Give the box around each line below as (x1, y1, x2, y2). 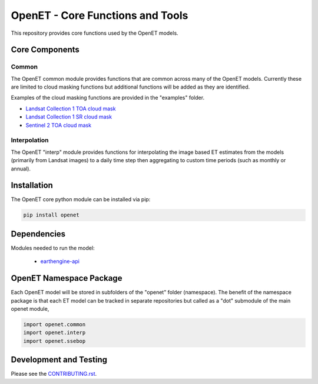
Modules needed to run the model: (11, 244, 95, 251)
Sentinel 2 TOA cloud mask (25, 122, 91, 129)
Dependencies (11, 229, 66, 239)
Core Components (11, 45, 79, 55)
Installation (11, 180, 53, 191)
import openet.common (23, 321, 86, 328)
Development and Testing (11, 355, 108, 365)
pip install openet (23, 212, 79, 218)
